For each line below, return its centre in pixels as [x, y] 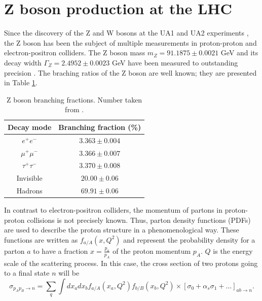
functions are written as [41, 239]
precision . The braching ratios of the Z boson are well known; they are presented [130, 72]
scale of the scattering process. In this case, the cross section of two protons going [131, 263]
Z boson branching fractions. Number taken [74, 99]
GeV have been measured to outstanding [175, 62]
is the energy [233, 250]
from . [74, 109]
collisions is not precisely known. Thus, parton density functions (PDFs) [139, 220]
